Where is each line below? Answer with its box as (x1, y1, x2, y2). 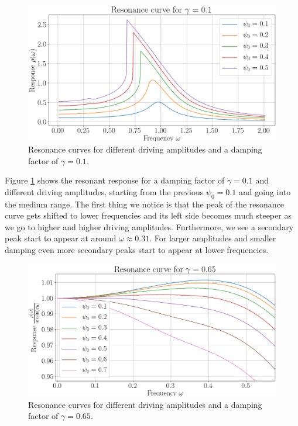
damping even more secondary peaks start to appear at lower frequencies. (5, 244, 269, 256)
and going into (238, 185, 291, 198)
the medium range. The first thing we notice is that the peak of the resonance (5, 198, 285, 210)
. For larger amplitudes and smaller (149, 232, 276, 244)
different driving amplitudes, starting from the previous (5, 185, 204, 198)
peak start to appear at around (5, 232, 117, 244)
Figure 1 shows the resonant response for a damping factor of (5, 174, 225, 186)
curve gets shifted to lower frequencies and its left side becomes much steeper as (5, 209, 292, 221)
